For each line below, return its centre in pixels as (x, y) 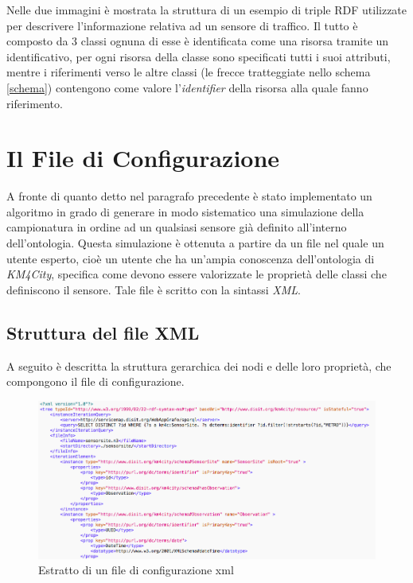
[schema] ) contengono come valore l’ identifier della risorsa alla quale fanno (187, 87)
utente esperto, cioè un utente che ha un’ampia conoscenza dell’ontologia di (191, 258)
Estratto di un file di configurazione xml (136, 570)
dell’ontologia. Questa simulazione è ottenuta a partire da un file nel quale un (195, 243)
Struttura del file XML (103, 332)
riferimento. (35, 103)
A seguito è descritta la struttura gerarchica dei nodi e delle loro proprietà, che (199, 365)
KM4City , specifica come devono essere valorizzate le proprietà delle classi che (197, 274)
